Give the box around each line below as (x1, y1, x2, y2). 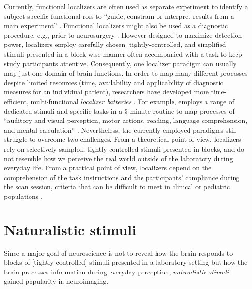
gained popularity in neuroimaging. (4, 276, 109, 286)
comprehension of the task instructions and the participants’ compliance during (4, 172, 240, 182)
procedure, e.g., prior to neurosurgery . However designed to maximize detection (4, 30, 242, 40)
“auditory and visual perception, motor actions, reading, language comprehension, (4, 115, 248, 125)
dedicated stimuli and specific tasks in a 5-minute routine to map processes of (4, 106, 235, 116)
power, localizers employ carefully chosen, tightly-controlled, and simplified (4, 39, 226, 49)
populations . (4, 191, 43, 201)
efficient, (4, 96, 29, 106)
